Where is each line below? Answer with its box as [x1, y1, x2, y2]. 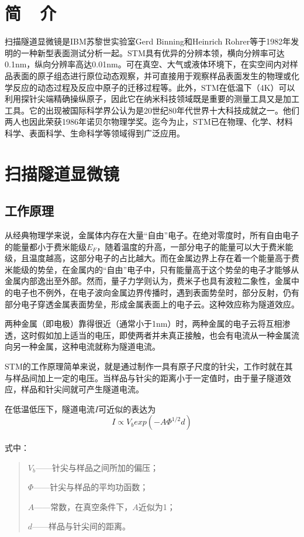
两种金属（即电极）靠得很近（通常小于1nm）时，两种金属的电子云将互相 [5, 317, 282, 330]
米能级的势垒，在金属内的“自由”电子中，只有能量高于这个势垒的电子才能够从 [5, 263, 299, 275]
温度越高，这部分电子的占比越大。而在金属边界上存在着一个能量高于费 [29, 252, 299, 264]
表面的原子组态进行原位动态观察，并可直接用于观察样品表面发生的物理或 [12, 69, 291, 81]
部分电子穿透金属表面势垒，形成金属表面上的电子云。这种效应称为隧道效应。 [5, 297, 299, 310]
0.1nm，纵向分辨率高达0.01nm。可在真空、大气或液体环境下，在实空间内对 [5, 58, 290, 70]
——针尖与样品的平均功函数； [33, 481, 148, 493]
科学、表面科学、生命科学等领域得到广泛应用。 [5, 126, 185, 139]
